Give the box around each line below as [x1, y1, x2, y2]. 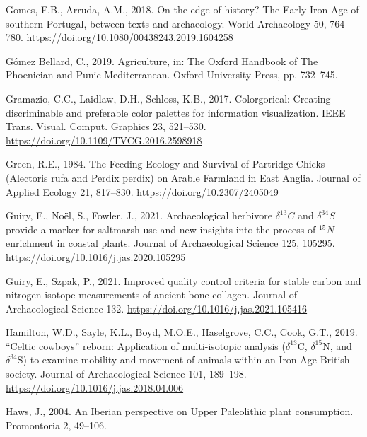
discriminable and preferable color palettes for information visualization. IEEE [6, 105, 346, 120]
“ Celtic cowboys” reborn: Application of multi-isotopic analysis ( [6, 338, 286, 353]
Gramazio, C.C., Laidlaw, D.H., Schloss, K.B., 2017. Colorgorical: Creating [6, 91, 331, 105]
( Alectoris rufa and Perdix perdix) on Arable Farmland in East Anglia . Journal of [6, 170, 361, 185]
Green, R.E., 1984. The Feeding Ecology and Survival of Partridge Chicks [6, 156, 325, 171]
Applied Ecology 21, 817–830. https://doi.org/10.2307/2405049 [6, 184, 279, 199]
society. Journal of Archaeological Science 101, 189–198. [6, 366, 247, 381]
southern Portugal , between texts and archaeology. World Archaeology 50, [6, 16, 327, 30]
